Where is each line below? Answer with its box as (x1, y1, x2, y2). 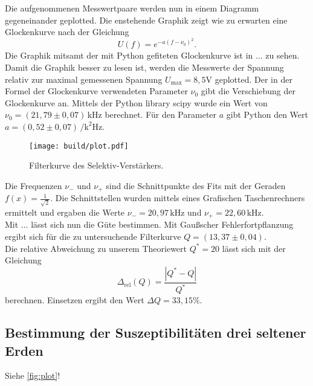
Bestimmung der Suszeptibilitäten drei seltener (5, 323, 306, 342)
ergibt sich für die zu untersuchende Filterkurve (5, 230, 181, 242)
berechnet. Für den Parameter (105, 108, 217, 121)
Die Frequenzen (5, 179, 62, 191)
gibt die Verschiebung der (201, 85, 295, 97)
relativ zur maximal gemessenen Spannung (5, 72, 163, 85)
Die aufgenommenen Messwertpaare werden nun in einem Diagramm (5, 2, 259, 14)
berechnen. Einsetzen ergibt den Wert (5, 294, 144, 306)
